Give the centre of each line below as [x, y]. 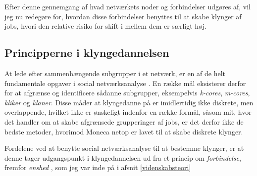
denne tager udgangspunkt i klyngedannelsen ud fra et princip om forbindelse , [123, 157]
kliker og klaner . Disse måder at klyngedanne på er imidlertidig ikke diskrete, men [129, 102]
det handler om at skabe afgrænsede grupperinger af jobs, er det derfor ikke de [124, 121]
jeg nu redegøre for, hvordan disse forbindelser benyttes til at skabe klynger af [123, 16]
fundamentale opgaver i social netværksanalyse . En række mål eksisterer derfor [125, 83]
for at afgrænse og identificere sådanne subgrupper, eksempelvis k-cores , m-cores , [127, 93]
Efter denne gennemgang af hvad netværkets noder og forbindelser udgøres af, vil [128, 6]
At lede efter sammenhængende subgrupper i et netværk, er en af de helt [115, 73]
